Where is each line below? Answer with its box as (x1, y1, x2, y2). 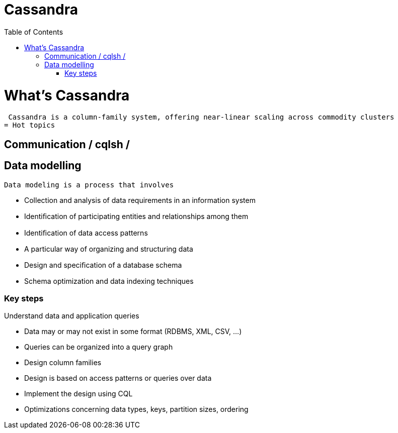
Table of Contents (4, 27, 63, 36)
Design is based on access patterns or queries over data (24, 374, 212, 383)
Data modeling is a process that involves (4, 180, 174, 189)
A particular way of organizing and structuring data (24, 244, 193, 253)
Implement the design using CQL (24, 389, 133, 398)
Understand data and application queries (4, 311, 139, 320)
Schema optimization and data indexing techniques (24, 276, 194, 285)
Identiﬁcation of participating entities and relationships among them (24, 211, 249, 221)
